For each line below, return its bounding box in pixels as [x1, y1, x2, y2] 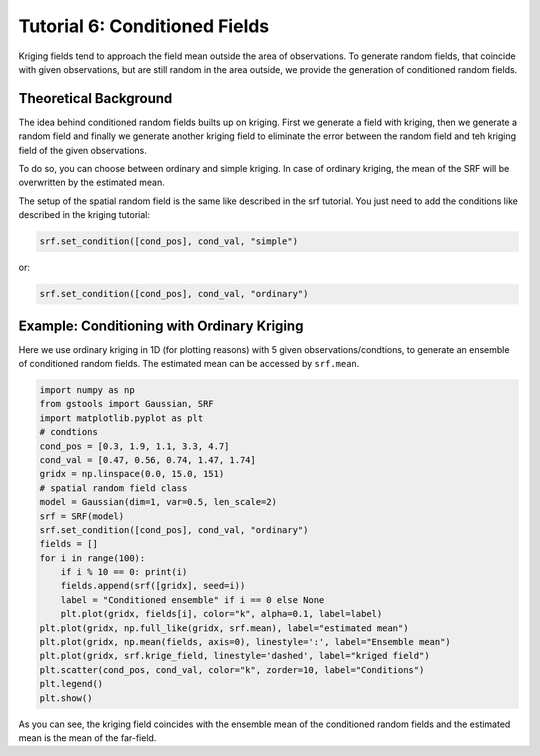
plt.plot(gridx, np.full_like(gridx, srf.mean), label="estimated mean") [39, 622, 409, 634]
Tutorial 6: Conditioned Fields [18, 15, 270, 37]
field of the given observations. [18, 144, 147, 156]
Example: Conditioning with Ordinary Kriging [18, 317, 304, 334]
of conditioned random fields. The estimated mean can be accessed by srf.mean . [18, 358, 360, 370]
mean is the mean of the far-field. [18, 731, 157, 744]
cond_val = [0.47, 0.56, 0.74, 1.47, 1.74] [39, 454, 257, 465]
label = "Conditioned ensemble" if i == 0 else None [60, 594, 325, 605]
